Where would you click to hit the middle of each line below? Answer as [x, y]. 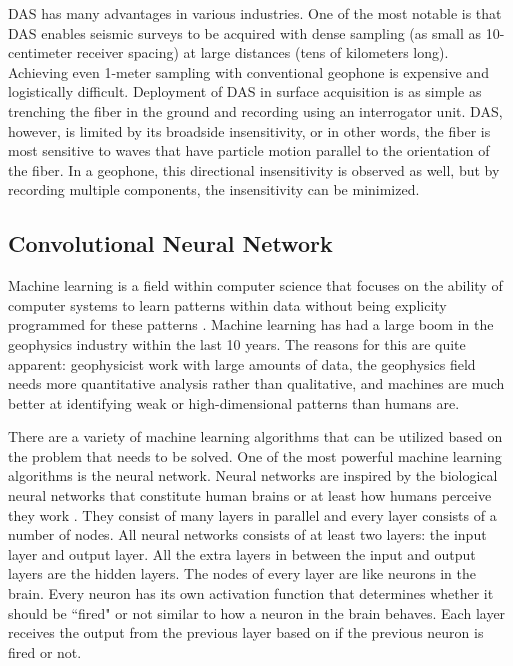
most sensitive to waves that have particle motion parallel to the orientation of [249, 150]
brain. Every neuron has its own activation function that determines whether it [251, 593]
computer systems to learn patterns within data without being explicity [227, 304]
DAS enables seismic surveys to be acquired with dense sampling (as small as [245, 32]
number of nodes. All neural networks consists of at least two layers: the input [247, 534]
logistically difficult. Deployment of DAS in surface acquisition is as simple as [245, 91]
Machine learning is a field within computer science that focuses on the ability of [255, 285]
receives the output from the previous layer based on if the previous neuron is [246, 632]
